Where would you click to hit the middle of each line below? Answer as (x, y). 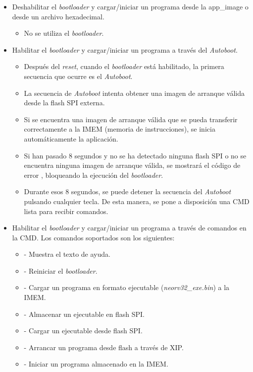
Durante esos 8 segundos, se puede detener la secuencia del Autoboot (127, 191)
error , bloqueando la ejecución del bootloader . (94, 175)
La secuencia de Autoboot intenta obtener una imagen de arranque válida (134, 93)
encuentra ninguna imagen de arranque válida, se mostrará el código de (132, 165)
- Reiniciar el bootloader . (61, 270)
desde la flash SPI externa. (64, 103)
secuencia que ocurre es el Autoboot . (78, 76)
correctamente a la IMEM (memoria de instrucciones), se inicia (120, 129)
